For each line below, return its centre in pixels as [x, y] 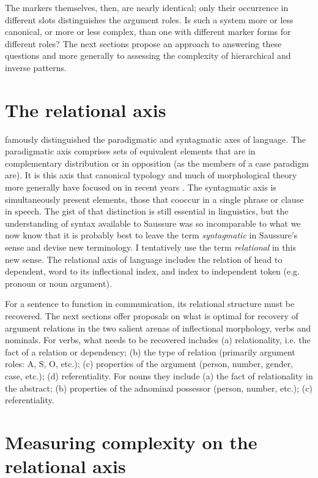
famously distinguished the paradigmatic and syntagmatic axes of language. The [155, 139]
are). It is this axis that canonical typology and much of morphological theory [151, 175]
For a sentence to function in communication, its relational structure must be [150, 304]
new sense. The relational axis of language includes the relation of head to [144, 259]
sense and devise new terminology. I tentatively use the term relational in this [150, 247]
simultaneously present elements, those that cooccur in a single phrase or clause [154, 199]
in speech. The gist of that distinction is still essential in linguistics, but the [147, 211]
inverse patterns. [36, 67]
